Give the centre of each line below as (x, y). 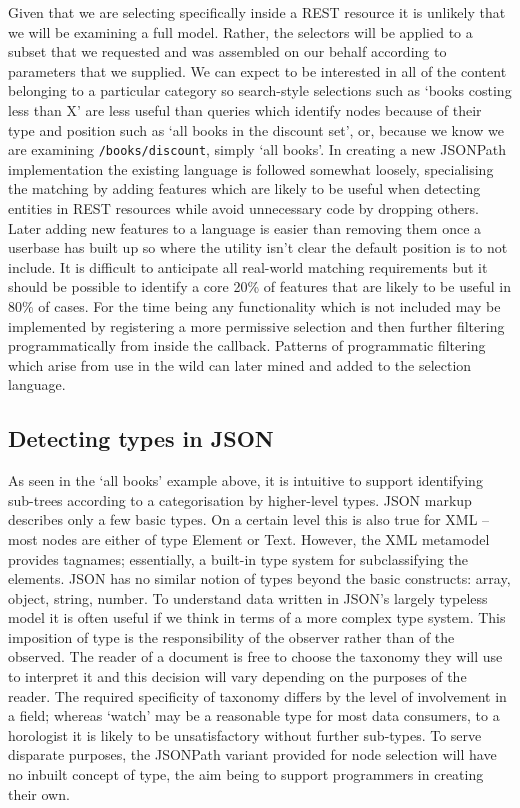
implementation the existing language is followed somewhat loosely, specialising (251, 168)
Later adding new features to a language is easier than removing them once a (245, 227)
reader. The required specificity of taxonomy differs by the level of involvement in (257, 695)
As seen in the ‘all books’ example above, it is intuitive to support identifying (245, 480)
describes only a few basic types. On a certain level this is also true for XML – (249, 519)
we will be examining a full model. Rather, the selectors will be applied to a (240, 31)
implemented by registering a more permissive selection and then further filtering (256, 325)
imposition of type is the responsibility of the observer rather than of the (231, 636)
